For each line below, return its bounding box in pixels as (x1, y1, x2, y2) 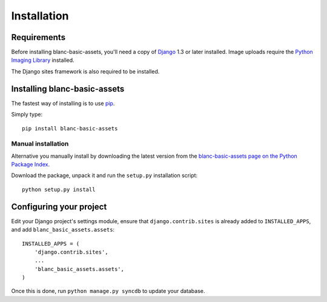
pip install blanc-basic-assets (22, 125, 118, 132)
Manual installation (11, 139, 69, 148)
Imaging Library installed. (11, 56, 75, 64)
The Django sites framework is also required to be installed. (11, 67, 160, 75)
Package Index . (11, 161, 50, 168)
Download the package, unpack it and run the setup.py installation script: (11, 172, 198, 179)
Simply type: (11, 111, 42, 118)
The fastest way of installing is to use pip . (11, 99, 115, 107)
